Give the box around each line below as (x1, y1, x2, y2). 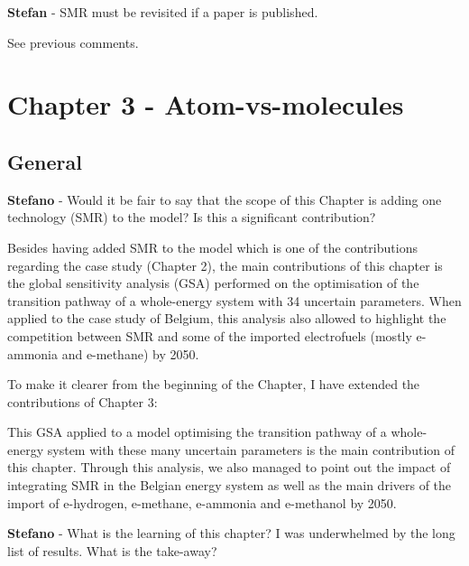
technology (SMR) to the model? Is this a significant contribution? (7, 208, 376, 227)
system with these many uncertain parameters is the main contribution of (47, 440, 455, 459)
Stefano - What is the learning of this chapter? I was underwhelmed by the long (7, 524, 455, 543)
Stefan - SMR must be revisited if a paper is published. (7, 3, 318, 21)
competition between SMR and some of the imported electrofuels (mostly (7, 326, 412, 345)
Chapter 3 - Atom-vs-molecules (7, 86, 404, 123)
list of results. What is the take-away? (7, 541, 217, 560)
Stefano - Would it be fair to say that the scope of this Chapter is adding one (7, 190, 442, 209)
